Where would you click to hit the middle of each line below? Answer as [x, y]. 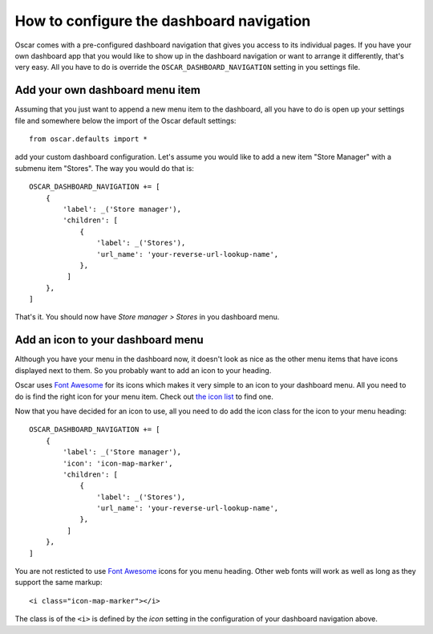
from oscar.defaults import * [89, 139]
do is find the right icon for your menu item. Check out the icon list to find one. [144, 396]
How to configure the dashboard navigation [163, 21]
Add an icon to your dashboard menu [109, 340]
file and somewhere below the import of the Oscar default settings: [125, 120]
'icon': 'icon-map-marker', [118, 463]
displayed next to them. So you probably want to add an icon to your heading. [143, 370]
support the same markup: [59, 583]
